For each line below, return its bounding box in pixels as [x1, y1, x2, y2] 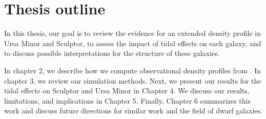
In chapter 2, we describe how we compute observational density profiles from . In [4, 65, 261, 75]
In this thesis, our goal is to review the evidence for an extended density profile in [4, 28, 261, 38]
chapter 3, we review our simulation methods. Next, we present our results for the [4, 75, 261, 86]
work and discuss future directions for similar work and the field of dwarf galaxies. [4, 105, 262, 116]
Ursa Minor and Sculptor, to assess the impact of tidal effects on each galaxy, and [4, 37, 261, 48]
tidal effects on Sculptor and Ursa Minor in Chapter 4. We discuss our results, [4, 85, 250, 96]
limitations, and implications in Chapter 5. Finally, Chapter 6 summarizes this [4, 95, 251, 106]
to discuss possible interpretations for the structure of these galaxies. [4, 48, 220, 58]
